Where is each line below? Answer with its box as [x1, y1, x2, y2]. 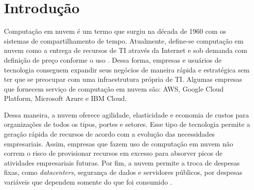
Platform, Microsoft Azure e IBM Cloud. [4, 93, 127, 103]
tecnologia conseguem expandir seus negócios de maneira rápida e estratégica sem [4, 64, 250, 74]
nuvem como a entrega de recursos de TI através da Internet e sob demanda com [4, 45, 248, 55]
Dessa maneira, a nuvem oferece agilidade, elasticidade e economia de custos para [4, 109, 249, 119]
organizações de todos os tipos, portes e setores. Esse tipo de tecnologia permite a [4, 119, 251, 129]
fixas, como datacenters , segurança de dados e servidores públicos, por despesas [4, 167, 243, 177]
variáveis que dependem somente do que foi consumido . [4, 177, 172, 187]
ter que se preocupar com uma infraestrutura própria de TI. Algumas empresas [4, 74, 242, 84]
